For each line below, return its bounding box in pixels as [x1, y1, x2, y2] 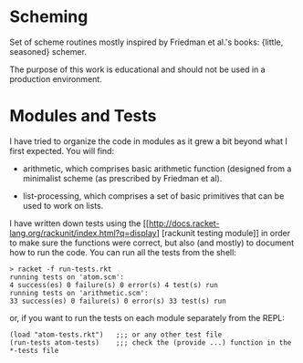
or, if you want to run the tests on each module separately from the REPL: [9, 312, 286, 323]
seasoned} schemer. [9, 46, 87, 57]
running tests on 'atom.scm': [9, 272, 125, 282]
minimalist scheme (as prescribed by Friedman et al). [22, 172, 223, 183]
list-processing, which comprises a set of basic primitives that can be [22, 190, 285, 202]
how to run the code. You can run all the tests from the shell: [9, 246, 237, 257]
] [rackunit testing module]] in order [156, 227, 290, 238]
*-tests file [9, 346, 59, 355]
